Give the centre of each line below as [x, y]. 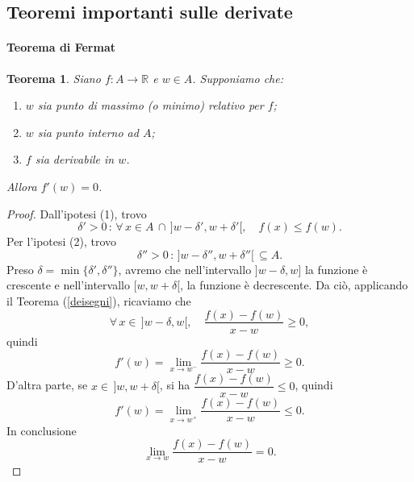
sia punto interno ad [88, 132]
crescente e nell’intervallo [68, 285]
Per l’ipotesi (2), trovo [62, 241]
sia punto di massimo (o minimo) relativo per [151, 105]
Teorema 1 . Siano [54, 78]
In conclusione [42, 430]
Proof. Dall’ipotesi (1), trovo [77, 213]
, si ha [175, 385]
